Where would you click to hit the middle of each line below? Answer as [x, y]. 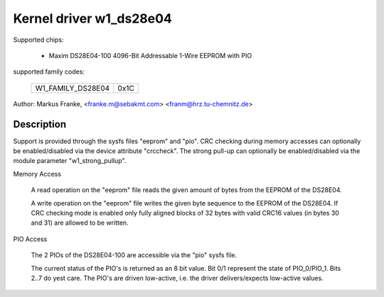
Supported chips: [38, 40]
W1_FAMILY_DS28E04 [73, 88]
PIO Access [30, 239]
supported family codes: [49, 72]
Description [40, 124]
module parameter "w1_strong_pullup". [70, 161]
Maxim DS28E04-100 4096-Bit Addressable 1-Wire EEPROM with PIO [150, 55]
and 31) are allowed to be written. [80, 223]
